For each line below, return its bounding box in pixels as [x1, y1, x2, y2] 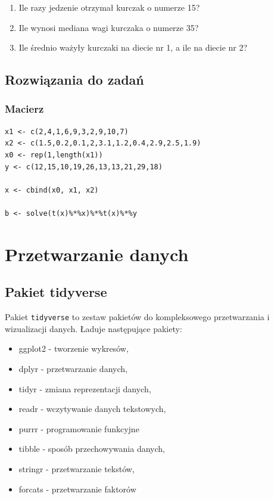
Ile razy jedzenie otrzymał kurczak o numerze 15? [18, 1, 200, 13]
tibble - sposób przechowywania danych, [18, 442, 165, 455]
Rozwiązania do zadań [5, 70, 144, 89]
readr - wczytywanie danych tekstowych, [18, 402, 166, 415]
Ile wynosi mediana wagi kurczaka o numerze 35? [18, 21, 199, 33]
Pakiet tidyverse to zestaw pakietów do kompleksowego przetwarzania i [5, 311, 270, 323]
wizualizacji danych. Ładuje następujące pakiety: [5, 322, 182, 334]
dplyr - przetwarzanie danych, [18, 362, 127, 374]
